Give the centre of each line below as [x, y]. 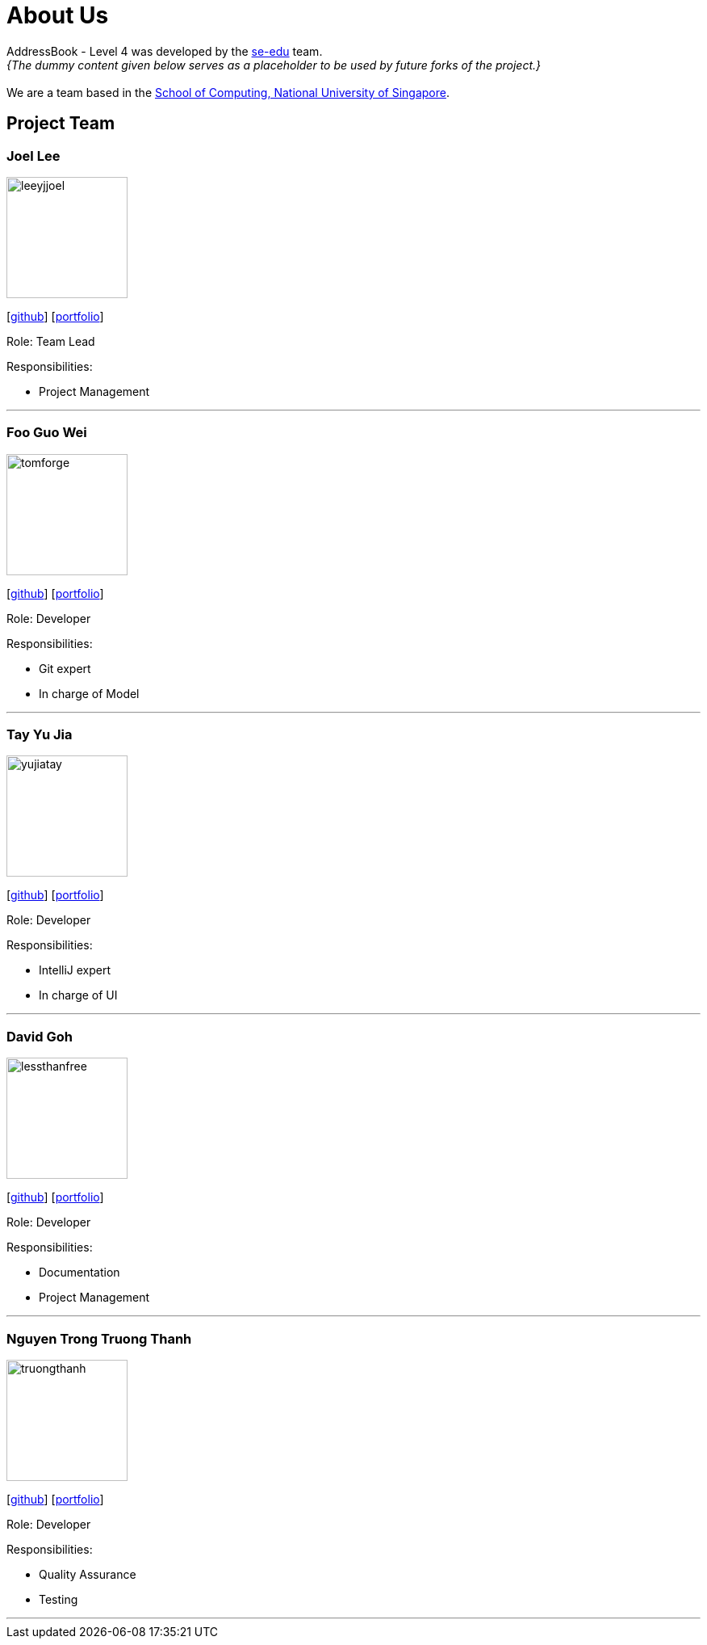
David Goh [40, 1036]
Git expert [65, 668]
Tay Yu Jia [40, 735]
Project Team [61, 124]
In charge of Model [89, 693]
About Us [58, 15]
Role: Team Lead [51, 341]
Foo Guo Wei [47, 433]
